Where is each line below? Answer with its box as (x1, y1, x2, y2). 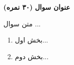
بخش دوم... (15, 51, 49, 61)
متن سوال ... (3, 18, 41, 28)
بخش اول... (15, 35, 48, 45)
